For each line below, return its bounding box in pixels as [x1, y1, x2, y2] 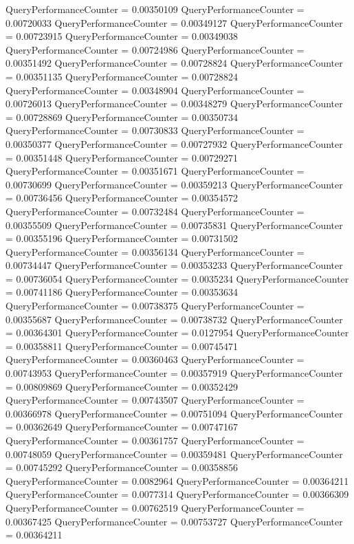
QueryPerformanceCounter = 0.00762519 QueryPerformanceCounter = [5, 500, 305, 514]
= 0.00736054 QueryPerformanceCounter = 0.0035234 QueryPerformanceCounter [5, 271, 349, 285]
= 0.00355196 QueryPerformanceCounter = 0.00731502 [5, 231, 238, 246]
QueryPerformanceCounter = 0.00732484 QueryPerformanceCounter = [5, 204, 305, 218]
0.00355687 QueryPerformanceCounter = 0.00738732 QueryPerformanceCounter [5, 312, 343, 326]
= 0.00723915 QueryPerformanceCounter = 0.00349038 [5, 29, 238, 43]
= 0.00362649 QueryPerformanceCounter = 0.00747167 [5, 420, 238, 434]
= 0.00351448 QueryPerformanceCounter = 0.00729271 [5, 150, 238, 164]
